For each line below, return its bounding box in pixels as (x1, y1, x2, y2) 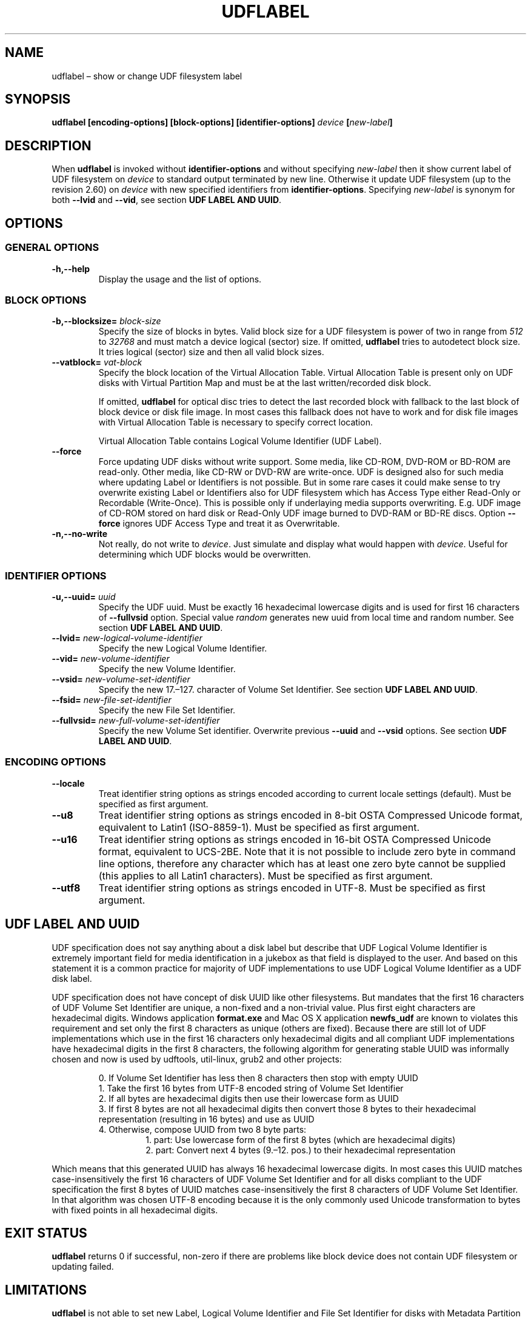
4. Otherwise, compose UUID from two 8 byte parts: (98, 1124, 307, 1135)
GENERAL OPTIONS (5, 241, 99, 254)
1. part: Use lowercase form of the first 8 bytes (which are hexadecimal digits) (145, 1134, 456, 1145)
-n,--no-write (52, 528, 108, 539)
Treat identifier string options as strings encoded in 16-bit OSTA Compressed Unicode (98, 833, 491, 845)
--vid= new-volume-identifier (52, 653, 170, 664)
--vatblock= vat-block (52, 357, 142, 368)
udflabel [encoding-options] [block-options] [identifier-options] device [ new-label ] (52, 117, 393, 128)
